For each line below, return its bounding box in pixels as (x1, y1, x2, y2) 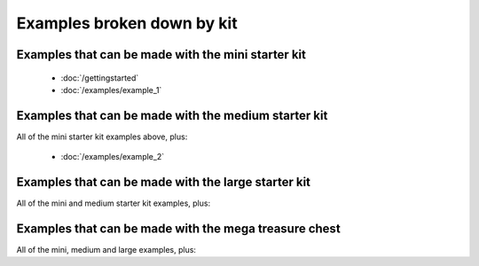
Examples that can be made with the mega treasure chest (16, 221, 341, 236)
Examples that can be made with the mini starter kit (16, 47, 306, 62)
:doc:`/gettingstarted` (60, 72, 139, 83)
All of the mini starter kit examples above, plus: (16, 131, 188, 142)
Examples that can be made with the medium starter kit (16, 107, 328, 123)
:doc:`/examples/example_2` (60, 152, 164, 162)
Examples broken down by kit (16, 13, 239, 33)
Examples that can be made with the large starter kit (16, 175, 310, 190)
